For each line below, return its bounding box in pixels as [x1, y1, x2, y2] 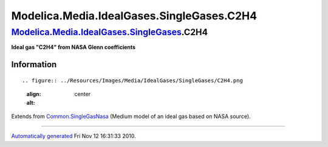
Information [11, 59, 57, 70]
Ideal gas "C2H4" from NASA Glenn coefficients [11, 44, 136, 51]
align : [26, 91, 41, 98]
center [74, 91, 91, 98]
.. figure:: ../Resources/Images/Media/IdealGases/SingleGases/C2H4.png [22, 77, 243, 84]
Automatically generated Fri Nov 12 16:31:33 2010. [11, 132, 136, 140]
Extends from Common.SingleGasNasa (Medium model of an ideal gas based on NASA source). [11, 113, 251, 120]
